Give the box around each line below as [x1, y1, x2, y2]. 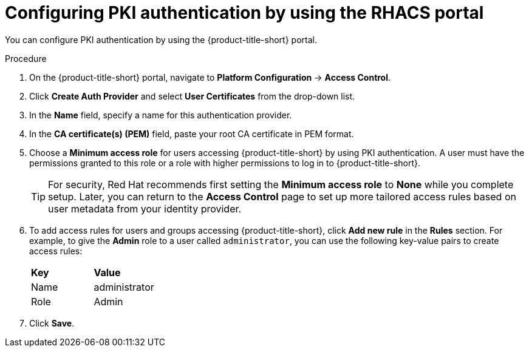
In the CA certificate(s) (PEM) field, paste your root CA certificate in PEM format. [29, 128, 354, 139]
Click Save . [29, 317, 75, 328]
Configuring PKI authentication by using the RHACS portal [5, 2, 484, 23]
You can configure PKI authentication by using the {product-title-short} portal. [5, 34, 317, 45]
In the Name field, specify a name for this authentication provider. [29, 109, 292, 120]
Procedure [5, 53, 47, 64]
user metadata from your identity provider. [48, 202, 242, 215]
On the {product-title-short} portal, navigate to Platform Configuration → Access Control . [29, 72, 391, 83]
